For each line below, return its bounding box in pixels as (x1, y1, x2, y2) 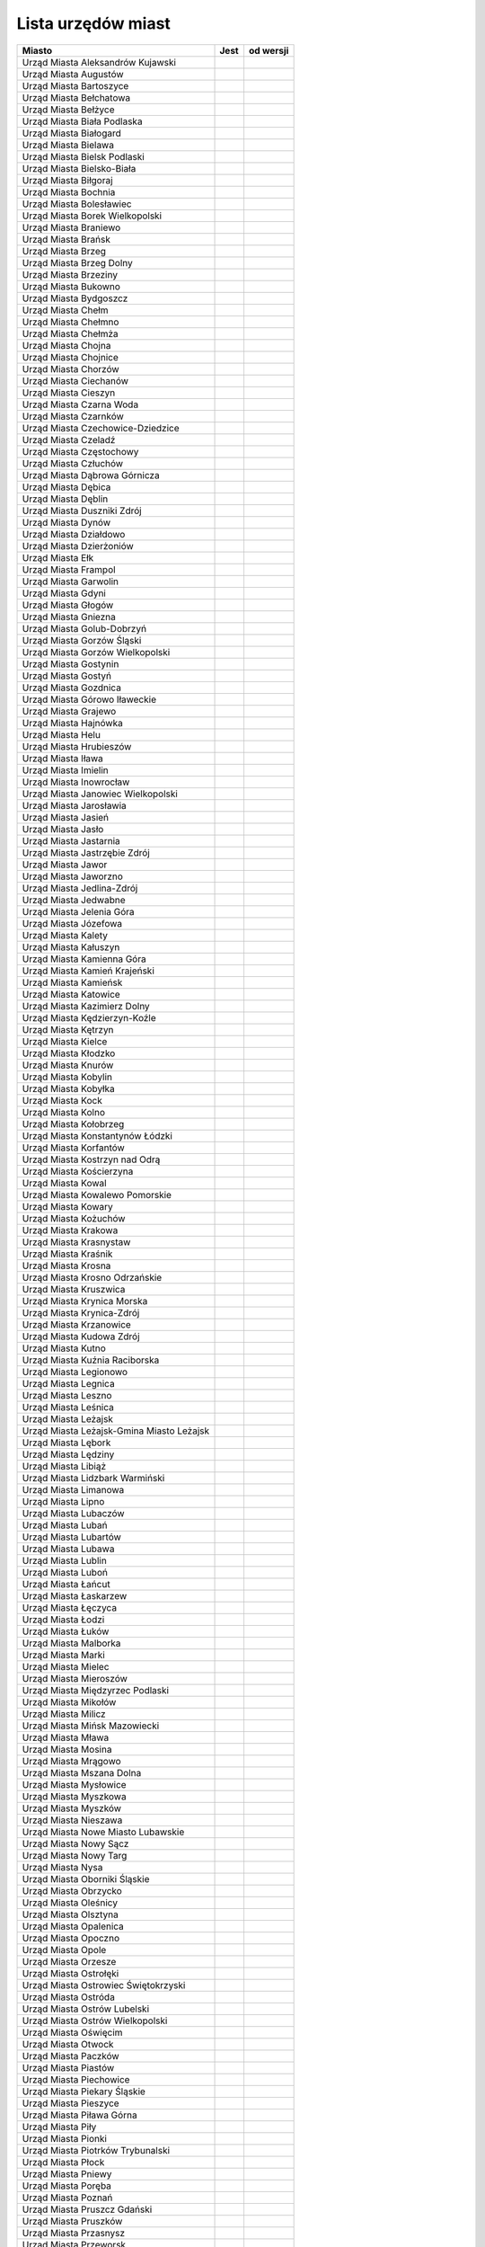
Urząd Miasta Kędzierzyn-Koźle (22, 1011, 156, 1024)
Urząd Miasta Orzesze (22, 1955, 117, 1967)
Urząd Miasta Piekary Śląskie (22, 2085, 145, 2098)
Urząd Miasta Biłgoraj (22, 173, 113, 186)
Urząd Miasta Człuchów (22, 457, 124, 469)
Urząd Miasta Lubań (22, 1519, 108, 1532)
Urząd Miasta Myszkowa (22, 1790, 127, 1802)
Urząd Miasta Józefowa (22, 917, 123, 929)
